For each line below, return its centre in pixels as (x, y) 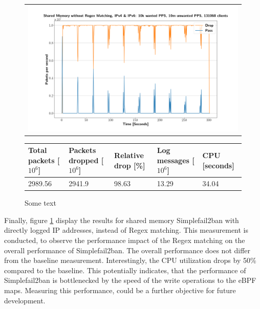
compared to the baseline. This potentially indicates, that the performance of (125, 270)
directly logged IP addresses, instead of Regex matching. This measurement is (126, 230)
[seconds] (218, 165)
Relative (129, 155)
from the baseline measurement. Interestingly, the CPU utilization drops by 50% (130, 260)
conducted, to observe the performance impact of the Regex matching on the (125, 240)
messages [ (176, 160)
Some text (40, 203)
